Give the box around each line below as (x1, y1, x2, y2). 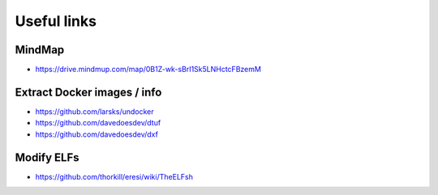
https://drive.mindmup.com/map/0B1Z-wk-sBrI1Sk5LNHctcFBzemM (35, 65, 261, 74)
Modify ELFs (15, 150, 80, 164)
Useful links (15, 12, 97, 30)
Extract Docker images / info (15, 85, 162, 99)
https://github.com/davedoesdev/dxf (35, 129, 158, 139)
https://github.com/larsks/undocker (35, 106, 154, 117)
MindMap (15, 43, 65, 57)
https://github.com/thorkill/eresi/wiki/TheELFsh (35, 172, 194, 181)
